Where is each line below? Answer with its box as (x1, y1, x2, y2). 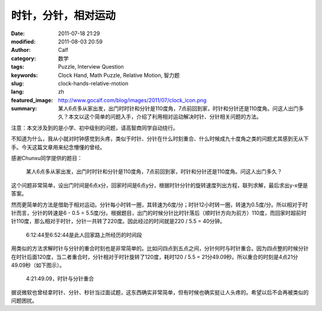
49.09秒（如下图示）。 (11, 261, 65, 269)
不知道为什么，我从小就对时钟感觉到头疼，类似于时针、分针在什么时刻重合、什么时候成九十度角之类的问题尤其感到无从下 (11, 135, 309, 143)
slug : (11, 79, 24, 87)
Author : (11, 47, 31, 54)
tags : (11, 63, 24, 70)
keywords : (11, 72, 38, 79)
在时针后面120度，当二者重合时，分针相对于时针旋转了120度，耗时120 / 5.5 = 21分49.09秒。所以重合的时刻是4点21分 (11, 253, 298, 260)
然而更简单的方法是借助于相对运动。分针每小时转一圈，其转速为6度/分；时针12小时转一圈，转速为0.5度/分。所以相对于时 (11, 201, 308, 208)
